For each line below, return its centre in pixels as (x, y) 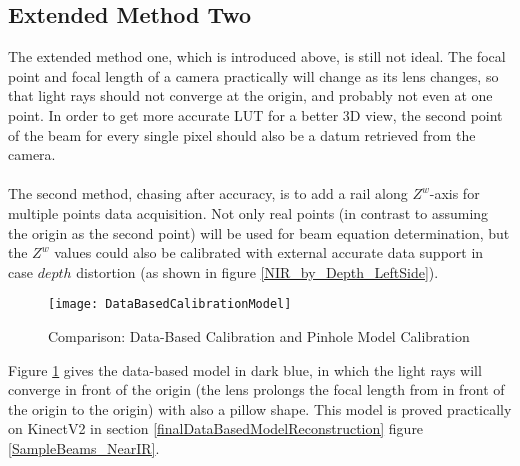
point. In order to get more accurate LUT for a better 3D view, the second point (255, 114)
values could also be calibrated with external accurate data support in (269, 252)
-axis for (454, 193)
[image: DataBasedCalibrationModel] (170, 304)
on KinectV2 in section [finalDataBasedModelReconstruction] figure (216, 428)
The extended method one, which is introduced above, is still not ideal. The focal (257, 56)
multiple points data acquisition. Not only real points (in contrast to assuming (248, 212)
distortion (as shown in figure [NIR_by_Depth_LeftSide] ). (257, 271)
